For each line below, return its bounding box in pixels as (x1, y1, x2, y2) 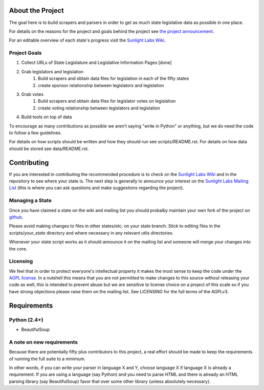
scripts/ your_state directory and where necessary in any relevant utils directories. (9, 230, 174, 236)
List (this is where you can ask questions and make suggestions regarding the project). (9, 185, 184, 191)
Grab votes (21, 91, 44, 97)
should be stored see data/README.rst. (9, 146, 89, 152)
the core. (9, 246, 27, 252)
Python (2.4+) (9, 316, 44, 323)
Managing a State (9, 197, 52, 204)
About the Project (9, 6, 64, 15)
